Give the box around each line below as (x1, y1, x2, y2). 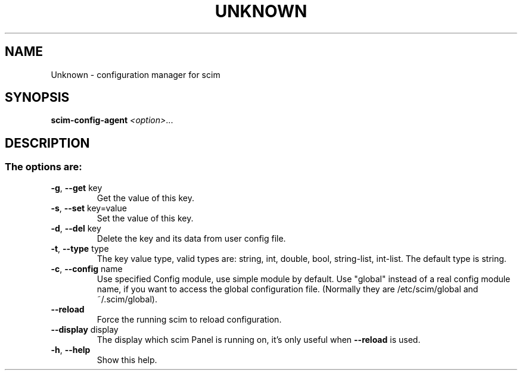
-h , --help (51, 344, 91, 355)
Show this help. (97, 354, 157, 365)
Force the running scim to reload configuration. (97, 314, 282, 324)
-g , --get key (51, 182, 102, 193)
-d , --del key (51, 223, 101, 233)
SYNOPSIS (5, 90, 70, 105)
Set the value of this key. (97, 212, 194, 223)
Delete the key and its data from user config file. (97, 233, 286, 243)
